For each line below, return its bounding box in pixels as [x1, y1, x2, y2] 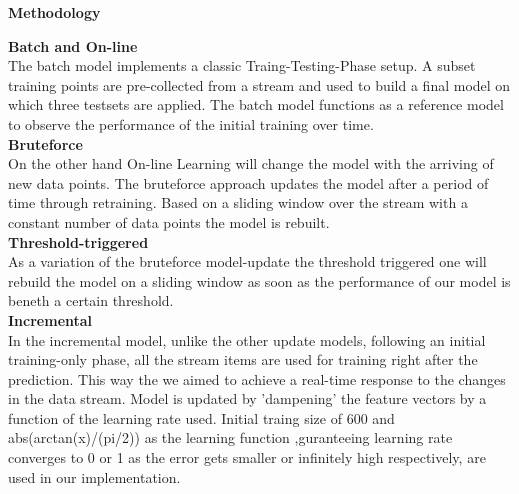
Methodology [8, 2, 101, 22]
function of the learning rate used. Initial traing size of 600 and [8, 407, 395, 428]
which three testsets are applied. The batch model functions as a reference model [8, 94, 504, 115]
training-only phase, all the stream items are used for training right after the [8, 349, 478, 370]
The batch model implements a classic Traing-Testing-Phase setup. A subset [8, 55, 476, 76]
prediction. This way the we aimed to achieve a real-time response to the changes [8, 368, 506, 389]
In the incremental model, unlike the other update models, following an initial [8, 329, 486, 350]
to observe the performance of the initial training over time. [8, 113, 374, 134]
